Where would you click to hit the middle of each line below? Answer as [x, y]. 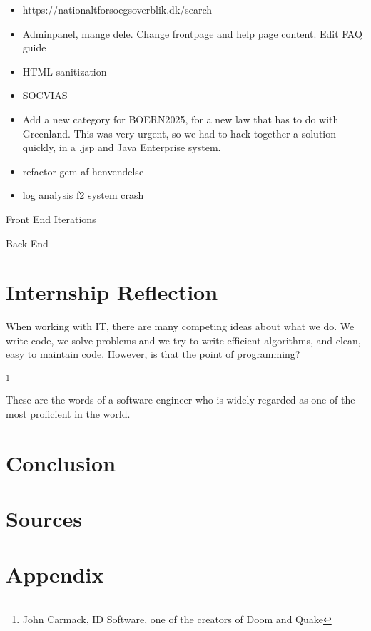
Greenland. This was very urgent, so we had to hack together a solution [179, 133]
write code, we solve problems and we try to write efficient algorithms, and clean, [183, 340]
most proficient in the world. [68, 413]
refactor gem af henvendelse [83, 171]
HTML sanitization [65, 71]
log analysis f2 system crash [83, 195]
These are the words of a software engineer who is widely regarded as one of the [181, 400]
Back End [27, 243]
